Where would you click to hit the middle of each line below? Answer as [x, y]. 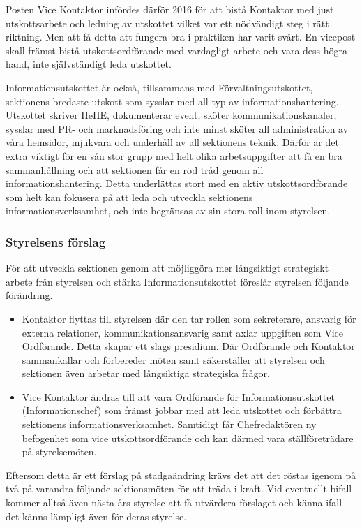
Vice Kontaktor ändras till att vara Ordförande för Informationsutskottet [178, 396]
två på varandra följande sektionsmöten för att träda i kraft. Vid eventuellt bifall [179, 489]
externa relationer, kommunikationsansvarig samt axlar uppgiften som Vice [182, 332]
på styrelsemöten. [59, 452]
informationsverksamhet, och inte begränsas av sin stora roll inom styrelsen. [168, 211]
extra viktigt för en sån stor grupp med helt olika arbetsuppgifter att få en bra [174, 155]
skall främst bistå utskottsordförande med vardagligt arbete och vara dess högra [177, 50]
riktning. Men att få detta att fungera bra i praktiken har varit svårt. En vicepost [181, 37]
